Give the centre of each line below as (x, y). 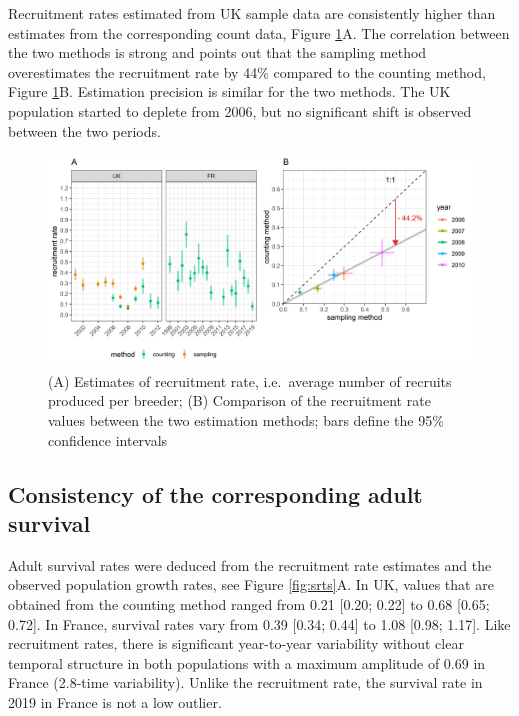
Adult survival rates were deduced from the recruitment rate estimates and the (250, 564)
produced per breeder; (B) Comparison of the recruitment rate (239, 400)
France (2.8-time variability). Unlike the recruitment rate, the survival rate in (245, 682)
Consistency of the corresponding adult (215, 493)
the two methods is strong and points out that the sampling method (217, 52)
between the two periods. (84, 130)
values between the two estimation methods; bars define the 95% (246, 419)
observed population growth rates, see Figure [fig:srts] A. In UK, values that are (251, 584)
